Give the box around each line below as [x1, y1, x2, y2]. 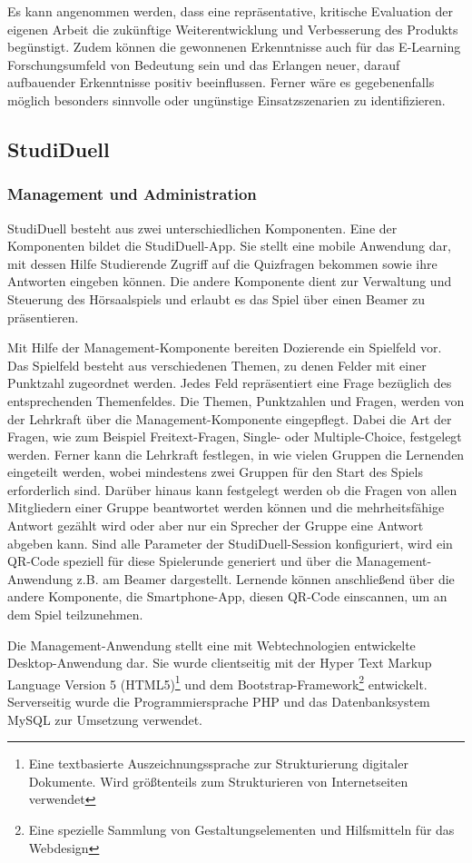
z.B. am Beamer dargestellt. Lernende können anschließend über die [76, 569, 455, 588]
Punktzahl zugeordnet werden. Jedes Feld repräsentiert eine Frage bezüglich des [7, 373, 452, 392]
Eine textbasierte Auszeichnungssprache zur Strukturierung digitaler [28, 754, 408, 773]
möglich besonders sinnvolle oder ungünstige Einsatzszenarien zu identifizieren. [7, 90, 446, 109]
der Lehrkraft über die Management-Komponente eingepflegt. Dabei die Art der [7, 409, 452, 428]
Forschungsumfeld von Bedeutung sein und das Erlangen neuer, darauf [7, 55, 400, 74]
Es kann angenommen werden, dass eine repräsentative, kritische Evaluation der [7, 2, 453, 20]
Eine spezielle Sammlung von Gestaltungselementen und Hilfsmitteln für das [28, 820, 455, 839]
